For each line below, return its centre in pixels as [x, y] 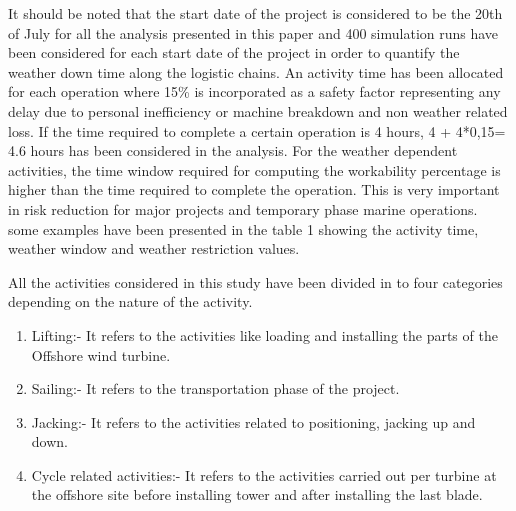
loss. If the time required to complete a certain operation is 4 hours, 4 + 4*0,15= [257, 130]
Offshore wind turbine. [101, 354]
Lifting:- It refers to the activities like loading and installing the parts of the [264, 334]
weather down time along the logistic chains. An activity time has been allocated [256, 71]
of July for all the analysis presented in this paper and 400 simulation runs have [253, 32]
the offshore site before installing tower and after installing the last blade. [257, 494]
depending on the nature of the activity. [130, 301]
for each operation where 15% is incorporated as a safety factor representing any [254, 91]
